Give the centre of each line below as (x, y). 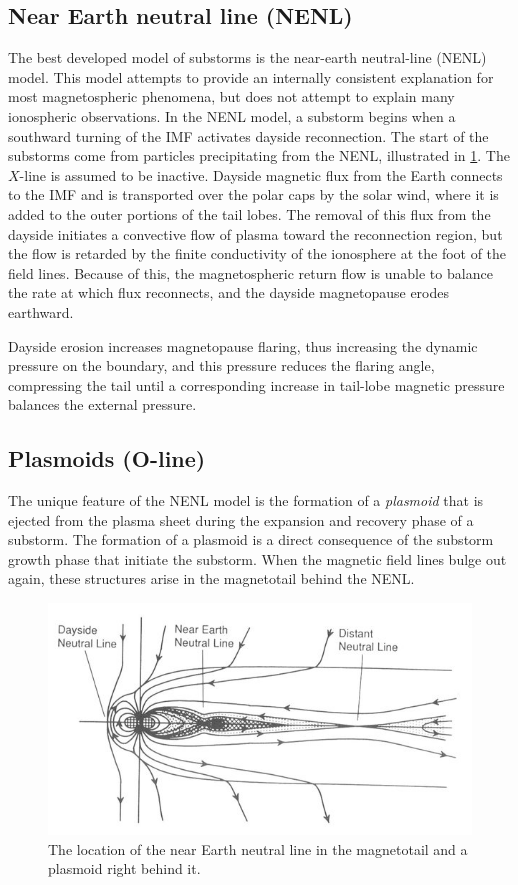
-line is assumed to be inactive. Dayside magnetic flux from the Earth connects (261, 174)
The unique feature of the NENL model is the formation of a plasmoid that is (246, 500)
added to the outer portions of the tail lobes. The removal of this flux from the (249, 213)
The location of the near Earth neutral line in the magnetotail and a (258, 848)
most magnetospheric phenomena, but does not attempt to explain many (231, 96)
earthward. (41, 311)
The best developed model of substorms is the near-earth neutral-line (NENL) (247, 57)
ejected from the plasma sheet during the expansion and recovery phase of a (241, 519)
